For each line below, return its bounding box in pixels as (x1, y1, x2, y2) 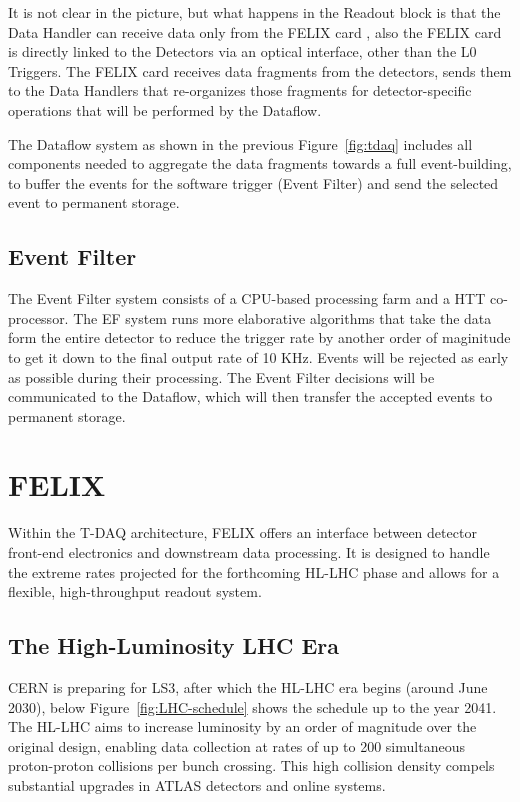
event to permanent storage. (8, 192, 180, 213)
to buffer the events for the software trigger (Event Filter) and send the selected (8, 172, 499, 193)
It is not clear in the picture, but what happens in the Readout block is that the (8, 2, 501, 22)
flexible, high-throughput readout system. (8, 581, 262, 602)
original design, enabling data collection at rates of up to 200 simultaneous (8, 735, 465, 756)
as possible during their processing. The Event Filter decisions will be (8, 366, 435, 387)
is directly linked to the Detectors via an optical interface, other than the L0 (8, 41, 477, 62)
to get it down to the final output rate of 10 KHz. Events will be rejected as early (8, 346, 509, 367)
